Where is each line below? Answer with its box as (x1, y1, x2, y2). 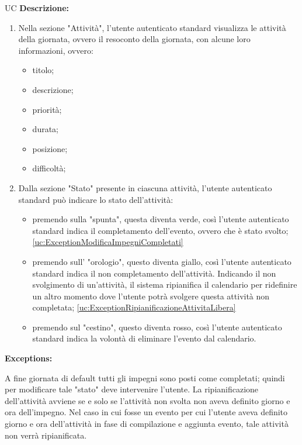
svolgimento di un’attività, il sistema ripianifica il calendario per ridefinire (32, 278, 297, 291)
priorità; (32, 103, 62, 115)
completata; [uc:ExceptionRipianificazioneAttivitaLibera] (32, 301, 236, 313)
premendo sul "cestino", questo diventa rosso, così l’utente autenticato (32, 320, 282, 333)
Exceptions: (5, 352, 53, 364)
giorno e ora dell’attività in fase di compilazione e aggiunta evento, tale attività (5, 418, 289, 430)
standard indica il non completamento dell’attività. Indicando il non (32, 267, 276, 279)
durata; (32, 123, 58, 135)
